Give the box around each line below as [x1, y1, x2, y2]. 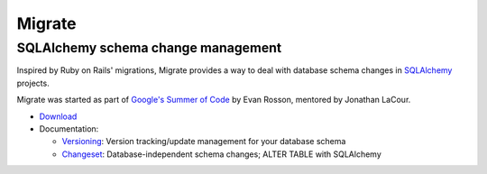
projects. [16, 78, 50, 88]
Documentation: [39, 123, 99, 134]
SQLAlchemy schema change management [16, 40, 282, 56]
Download [39, 111, 78, 122]
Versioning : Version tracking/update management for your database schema [61, 136, 346, 147]
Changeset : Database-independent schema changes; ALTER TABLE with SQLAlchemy [61, 149, 382, 160]
